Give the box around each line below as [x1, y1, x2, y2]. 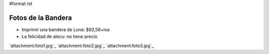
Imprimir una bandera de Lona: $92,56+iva [21, 26, 110, 32]
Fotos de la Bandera [9, 13, 72, 22]
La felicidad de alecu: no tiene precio [21, 34, 98, 40]
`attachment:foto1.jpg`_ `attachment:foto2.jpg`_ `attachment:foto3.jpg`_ [9, 43, 154, 49]
